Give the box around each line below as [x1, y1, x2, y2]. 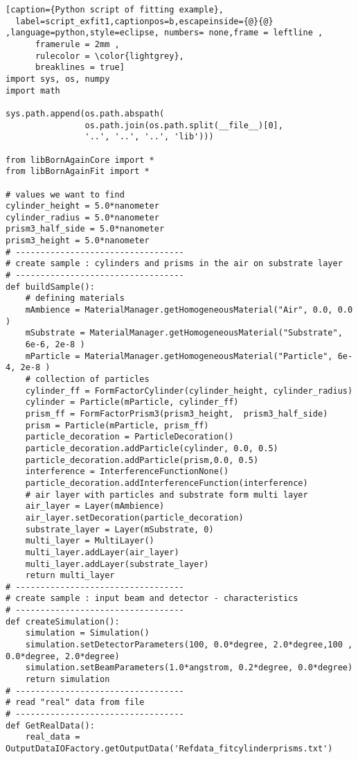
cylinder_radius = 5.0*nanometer [6, 212, 159, 223]
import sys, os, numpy [6, 73, 110, 84]
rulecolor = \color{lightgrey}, [35, 51, 184, 61]
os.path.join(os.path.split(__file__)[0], [84, 120, 283, 130]
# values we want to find [6, 189, 125, 200]
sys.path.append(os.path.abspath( [6, 108, 165, 119]
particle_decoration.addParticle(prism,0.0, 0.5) [25, 455, 259, 465]
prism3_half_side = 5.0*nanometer [6, 224, 165, 234]
